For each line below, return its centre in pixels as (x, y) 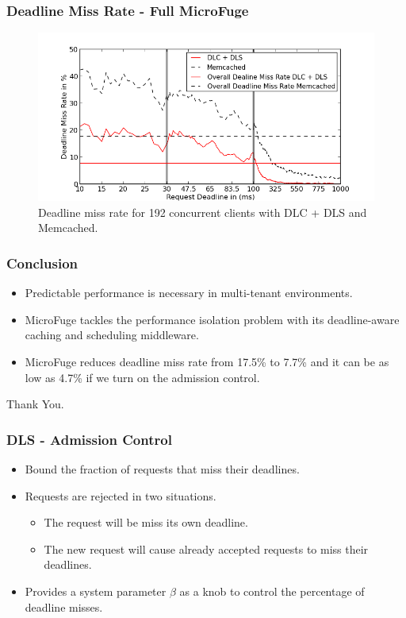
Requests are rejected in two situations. (121, 495)
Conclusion (42, 263)
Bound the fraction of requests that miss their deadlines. (162, 469)
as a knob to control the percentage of (272, 591)
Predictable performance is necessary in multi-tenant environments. (189, 293)
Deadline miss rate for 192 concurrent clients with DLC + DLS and (203, 212)
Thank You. (35, 404)
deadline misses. (64, 606)
